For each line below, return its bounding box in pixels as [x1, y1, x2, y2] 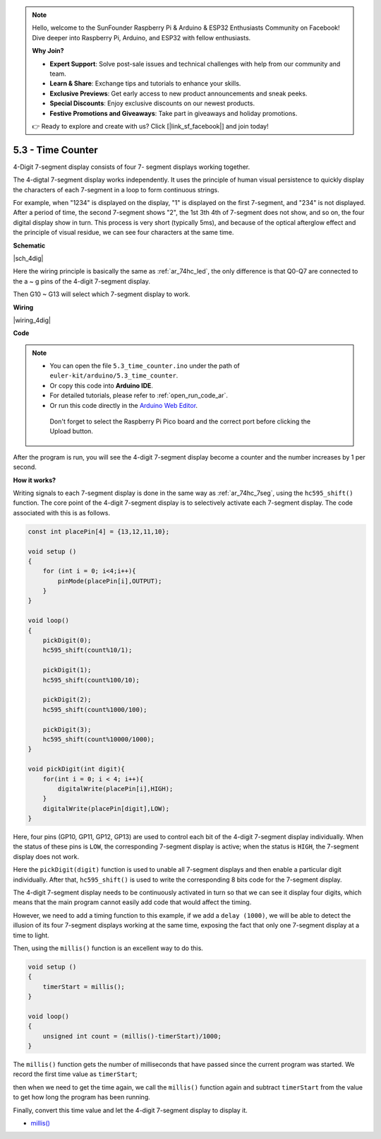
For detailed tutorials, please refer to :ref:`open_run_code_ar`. [49, 391, 229, 399]
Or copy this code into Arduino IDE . [49, 381, 153, 390]
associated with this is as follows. [13, 508, 111, 517]
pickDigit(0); [42, 636, 92, 645]
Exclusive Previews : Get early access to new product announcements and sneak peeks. [49, 89, 308, 98]
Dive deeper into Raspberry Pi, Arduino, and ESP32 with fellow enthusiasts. [32, 33, 251, 42]
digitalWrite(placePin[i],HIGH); [57, 785, 174, 793]
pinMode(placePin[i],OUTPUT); [57, 577, 162, 585]
